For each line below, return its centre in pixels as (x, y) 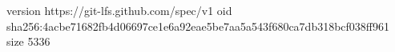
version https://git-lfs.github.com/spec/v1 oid (119, 10)
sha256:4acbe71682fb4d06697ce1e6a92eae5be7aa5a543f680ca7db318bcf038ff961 (198, 26)
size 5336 (28, 41)
